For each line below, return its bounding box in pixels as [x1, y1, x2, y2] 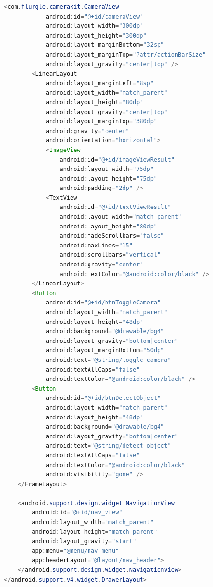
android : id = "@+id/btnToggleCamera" [45, 299, 161, 306]
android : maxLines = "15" [59, 242, 133, 249]
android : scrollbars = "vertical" [59, 251, 161, 259]
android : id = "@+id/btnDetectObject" [45, 395, 161, 402]
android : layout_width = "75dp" [59, 166, 154, 173]
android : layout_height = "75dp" [59, 175, 158, 182]
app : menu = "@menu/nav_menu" [32, 547, 119, 554]
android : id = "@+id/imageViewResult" [59, 156, 175, 163]
